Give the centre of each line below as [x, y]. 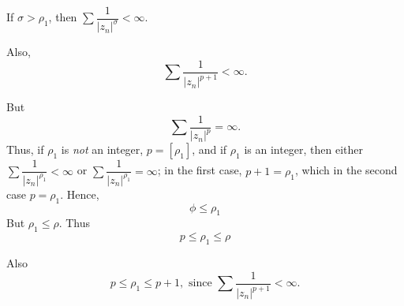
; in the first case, [200, 170]
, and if [209, 149]
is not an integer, [102, 149]
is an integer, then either [304, 149]
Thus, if [25, 149]
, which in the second [346, 170]
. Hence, [80, 194]
